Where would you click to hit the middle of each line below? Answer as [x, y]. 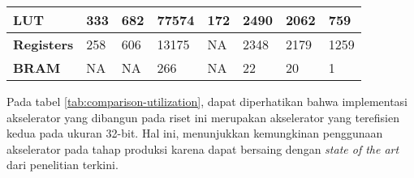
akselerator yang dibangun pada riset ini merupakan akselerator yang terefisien [203, 117]
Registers [43, 44]
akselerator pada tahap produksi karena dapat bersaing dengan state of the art [203, 148]
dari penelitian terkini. [63, 165]
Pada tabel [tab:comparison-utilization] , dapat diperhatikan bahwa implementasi [207, 101]
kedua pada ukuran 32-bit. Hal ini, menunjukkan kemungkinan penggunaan [195, 133]
